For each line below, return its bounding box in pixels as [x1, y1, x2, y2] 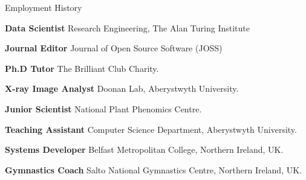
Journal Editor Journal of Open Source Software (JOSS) [5, 42, 223, 54]
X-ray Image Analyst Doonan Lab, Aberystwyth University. [5, 82, 239, 95]
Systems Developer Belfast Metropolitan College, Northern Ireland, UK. [5, 143, 284, 156]
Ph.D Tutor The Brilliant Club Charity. [5, 62, 159, 74]
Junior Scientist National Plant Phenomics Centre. [5, 102, 202, 115]
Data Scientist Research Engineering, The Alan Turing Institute [5, 21, 250, 34]
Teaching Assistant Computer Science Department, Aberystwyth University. [5, 123, 297, 135]
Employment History [5, 1, 82, 13]
